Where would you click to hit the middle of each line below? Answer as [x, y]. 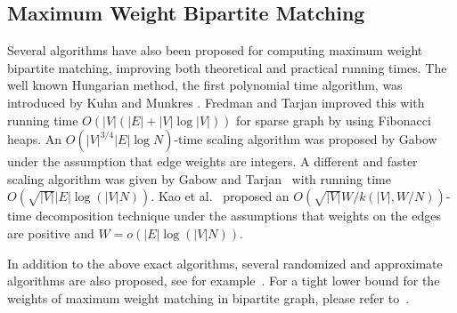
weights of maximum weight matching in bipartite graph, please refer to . [208, 297]
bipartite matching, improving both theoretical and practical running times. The [227, 67]
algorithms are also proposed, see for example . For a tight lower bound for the [224, 281]
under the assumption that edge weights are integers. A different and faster [212, 161]
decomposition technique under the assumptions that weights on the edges [238, 216]
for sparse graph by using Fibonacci [334, 120]
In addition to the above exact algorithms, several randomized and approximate [225, 263]
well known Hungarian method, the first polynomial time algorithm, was [205, 85]
